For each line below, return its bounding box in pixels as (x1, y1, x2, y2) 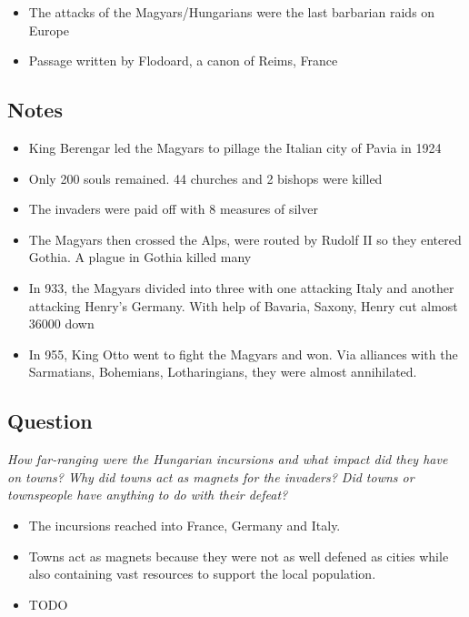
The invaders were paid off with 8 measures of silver (28, 199, 318, 218)
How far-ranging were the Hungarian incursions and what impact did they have (7, 450, 448, 469)
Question (7, 407, 93, 435)
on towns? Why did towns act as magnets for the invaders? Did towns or (7, 467, 414, 486)
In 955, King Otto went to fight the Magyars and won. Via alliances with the (28, 344, 458, 363)
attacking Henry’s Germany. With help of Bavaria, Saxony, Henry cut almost (28, 296, 458, 315)
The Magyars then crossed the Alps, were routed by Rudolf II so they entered (28, 229, 462, 248)
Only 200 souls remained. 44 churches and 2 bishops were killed (28, 168, 383, 187)
